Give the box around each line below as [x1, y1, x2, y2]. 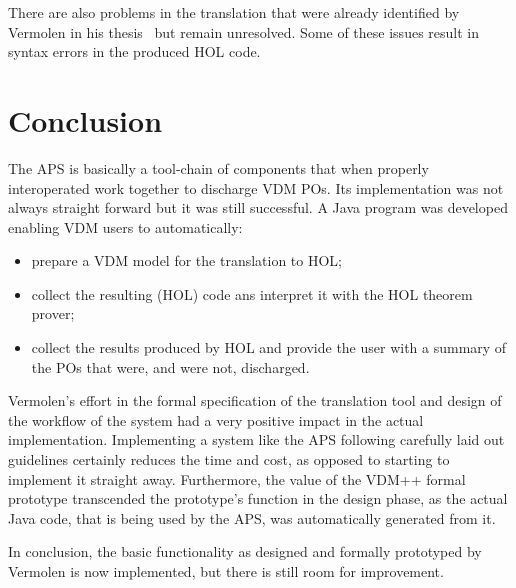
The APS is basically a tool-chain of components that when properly [8, 157, 429, 178]
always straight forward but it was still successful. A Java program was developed [8, 197, 508, 218]
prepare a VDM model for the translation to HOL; [31, 250, 342, 271]
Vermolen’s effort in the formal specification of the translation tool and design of [8, 390, 502, 411]
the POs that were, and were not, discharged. [31, 356, 310, 377]
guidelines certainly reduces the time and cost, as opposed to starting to [8, 449, 450, 470]
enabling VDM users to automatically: [8, 216, 243, 237]
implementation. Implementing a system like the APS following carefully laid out [8, 429, 505, 450]
